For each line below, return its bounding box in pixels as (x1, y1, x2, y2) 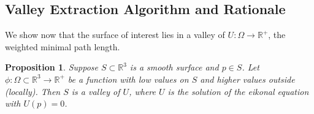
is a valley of (71, 85, 120, 97)
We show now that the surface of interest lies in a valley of (5, 28, 225, 41)
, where (129, 85, 156, 97)
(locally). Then (5, 85, 61, 97)
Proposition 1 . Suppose (5, 61, 98, 74)
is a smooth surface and (129, 61, 219, 74)
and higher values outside (200, 72, 295, 85)
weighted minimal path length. (5, 40, 120, 53)
